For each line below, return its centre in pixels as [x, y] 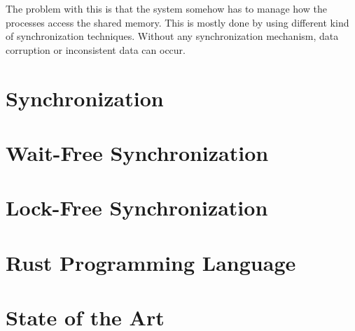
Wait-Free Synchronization [137, 152]
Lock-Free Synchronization [137, 207]
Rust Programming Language [151, 262]
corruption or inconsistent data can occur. [96, 49]
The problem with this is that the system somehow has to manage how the [166, 8]
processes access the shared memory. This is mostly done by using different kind [177, 22]
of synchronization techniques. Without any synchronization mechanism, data [172, 36]
